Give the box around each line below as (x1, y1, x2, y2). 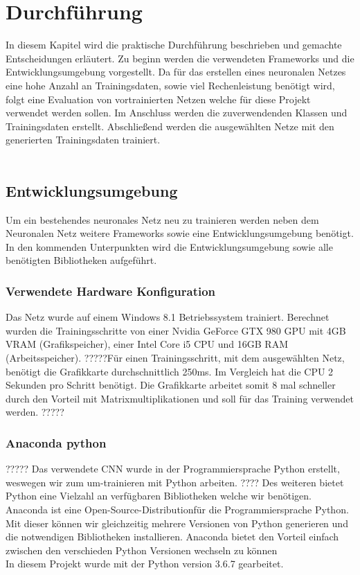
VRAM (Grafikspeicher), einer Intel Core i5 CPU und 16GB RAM (6, 337, 288, 351)
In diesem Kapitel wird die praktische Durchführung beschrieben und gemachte (6, 37, 342, 52)
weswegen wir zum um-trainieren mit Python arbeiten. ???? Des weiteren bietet (6, 475, 344, 489)
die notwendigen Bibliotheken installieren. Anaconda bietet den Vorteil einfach (6, 529, 339, 544)
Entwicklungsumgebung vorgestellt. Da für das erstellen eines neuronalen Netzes (6, 64, 346, 79)
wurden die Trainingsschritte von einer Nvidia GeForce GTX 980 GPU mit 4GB (6, 323, 346, 337)
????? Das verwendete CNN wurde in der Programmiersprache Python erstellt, (6, 461, 340, 476)
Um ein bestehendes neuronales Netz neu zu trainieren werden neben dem (6, 212, 319, 227)
